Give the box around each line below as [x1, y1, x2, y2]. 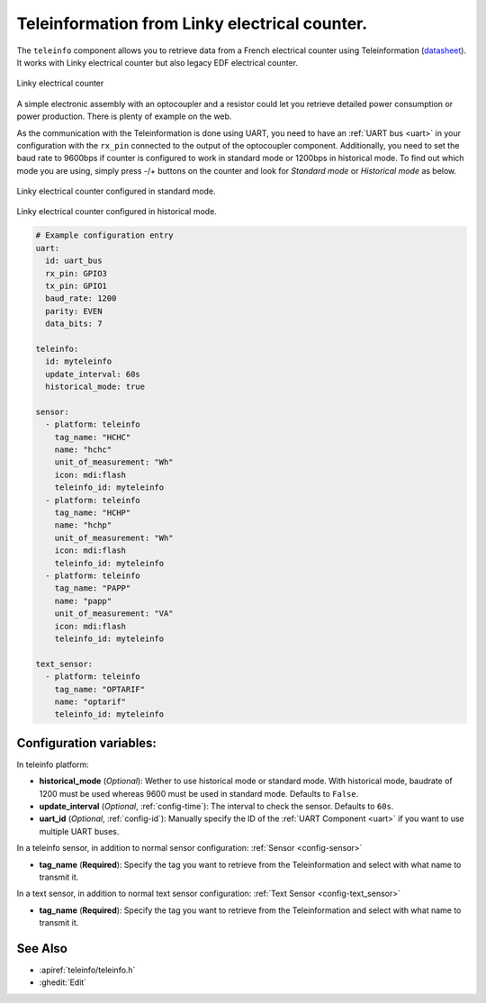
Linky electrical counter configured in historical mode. [16, 206, 218, 217]
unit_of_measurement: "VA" [54, 609, 175, 619]
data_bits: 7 [45, 319, 103, 329]
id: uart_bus [45, 256, 103, 266]
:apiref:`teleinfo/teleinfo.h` [39, 964, 136, 975]
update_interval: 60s [45, 369, 141, 379]
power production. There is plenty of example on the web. [16, 111, 232, 122]
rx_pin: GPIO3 [45, 268, 108, 278]
